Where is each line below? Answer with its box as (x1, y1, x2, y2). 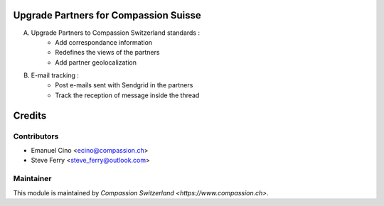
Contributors (13, 131, 59, 141)
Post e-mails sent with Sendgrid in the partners (55, 81, 193, 90)
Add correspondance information (55, 38, 153, 46)
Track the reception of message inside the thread (55, 91, 200, 99)
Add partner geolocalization (55, 58, 137, 67)
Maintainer (13, 174, 52, 184)
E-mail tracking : (31, 71, 80, 80)
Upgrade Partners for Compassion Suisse (13, 9, 202, 21)
